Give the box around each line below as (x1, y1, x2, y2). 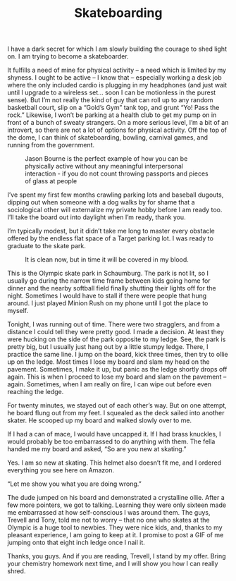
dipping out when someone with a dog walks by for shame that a (7, 198, 195, 207)
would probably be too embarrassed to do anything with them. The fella (7, 437, 216, 446)
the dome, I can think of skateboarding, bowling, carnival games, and (7, 133, 209, 142)
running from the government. (7, 141, 95, 149)
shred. (7, 567, 26, 575)
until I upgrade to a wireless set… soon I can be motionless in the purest (7, 88, 216, 97)
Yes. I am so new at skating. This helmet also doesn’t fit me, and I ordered (7, 458, 222, 467)
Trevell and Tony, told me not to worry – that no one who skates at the (7, 516, 210, 525)
